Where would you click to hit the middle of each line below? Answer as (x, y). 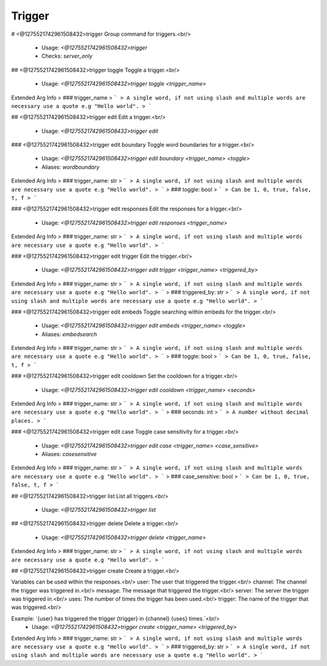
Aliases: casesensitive (69, 454)
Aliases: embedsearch (69, 334)
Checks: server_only (67, 56)
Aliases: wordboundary (71, 167)
